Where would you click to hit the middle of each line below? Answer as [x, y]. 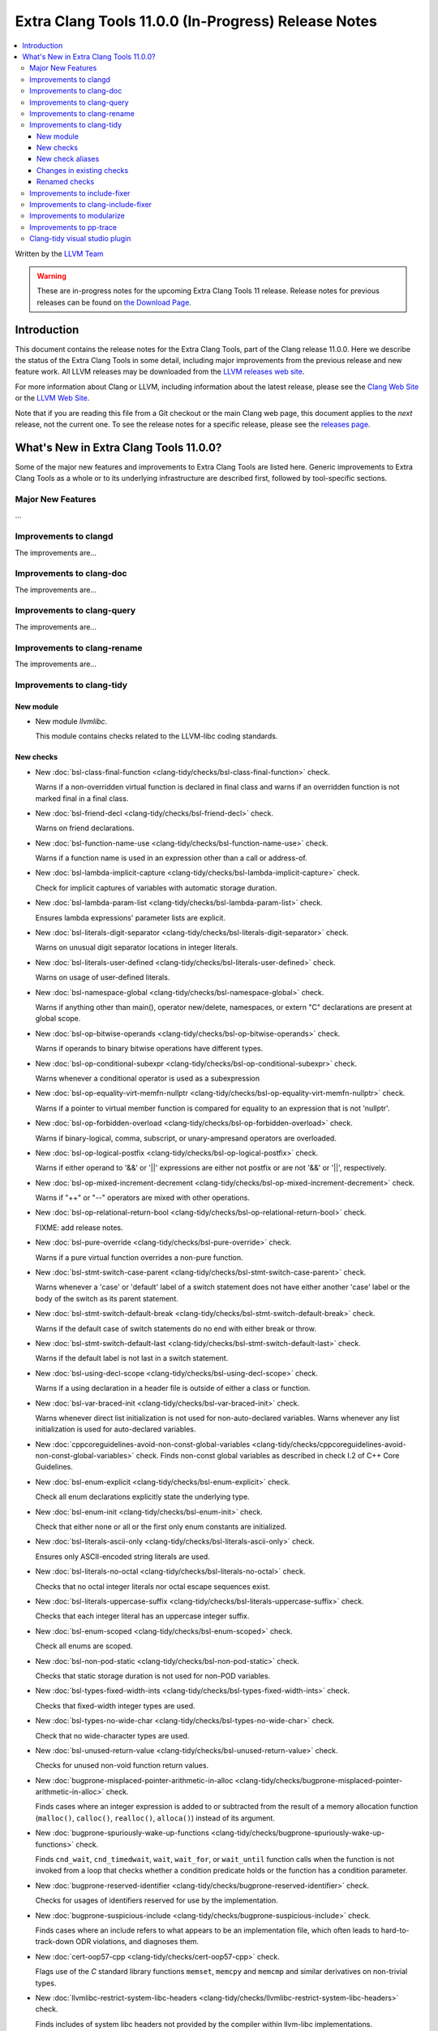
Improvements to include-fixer [80, 193]
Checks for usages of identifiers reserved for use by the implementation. [157, 1900]
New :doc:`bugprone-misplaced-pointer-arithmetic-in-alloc [134, 1780]
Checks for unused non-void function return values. [122, 1765]
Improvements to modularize [77, 216]
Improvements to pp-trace [73, 227]
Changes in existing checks [83, 170]
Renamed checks [66, 182]
